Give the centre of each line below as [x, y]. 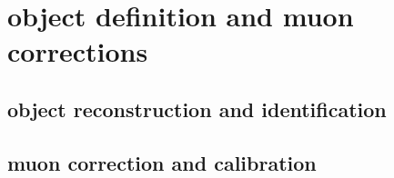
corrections [78, 51]
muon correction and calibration [162, 162]
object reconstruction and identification [197, 109]
